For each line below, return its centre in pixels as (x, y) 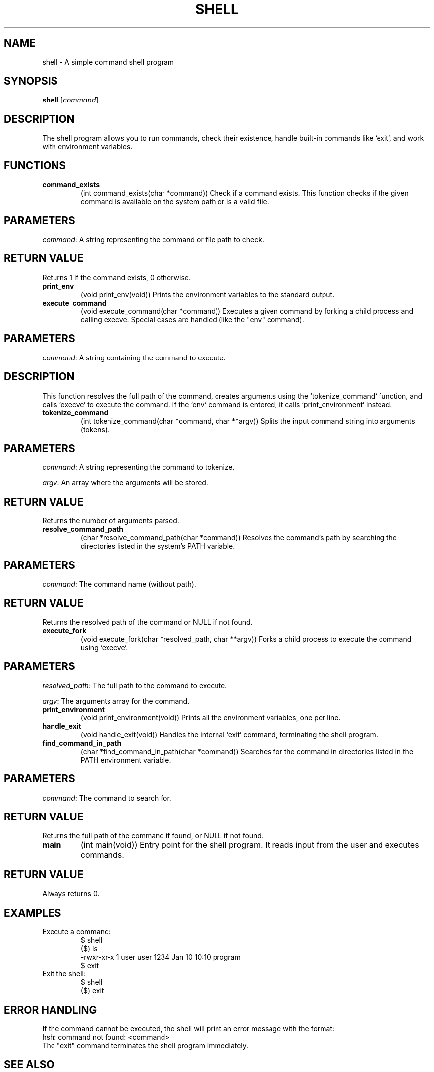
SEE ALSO (29, 1065)
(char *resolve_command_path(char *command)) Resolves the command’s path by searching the (239, 538)
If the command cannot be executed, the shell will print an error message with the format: (189, 1028)
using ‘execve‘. (104, 647)
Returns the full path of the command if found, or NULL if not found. (153, 836)
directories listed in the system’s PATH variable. (158, 546)
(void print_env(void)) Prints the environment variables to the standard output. (208, 294)
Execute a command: (77, 932)
